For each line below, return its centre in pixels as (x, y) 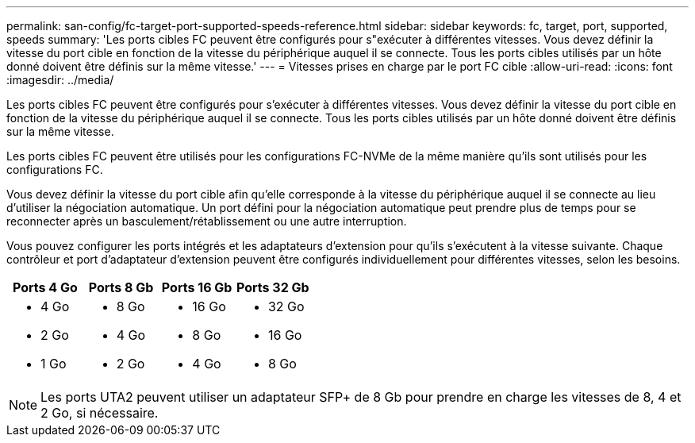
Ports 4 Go (45, 287)
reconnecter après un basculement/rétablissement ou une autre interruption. (207, 221)
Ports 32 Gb (273, 287)
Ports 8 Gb (121, 287)
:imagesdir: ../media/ (60, 80)
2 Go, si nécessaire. (100, 413)
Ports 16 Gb (197, 287)
